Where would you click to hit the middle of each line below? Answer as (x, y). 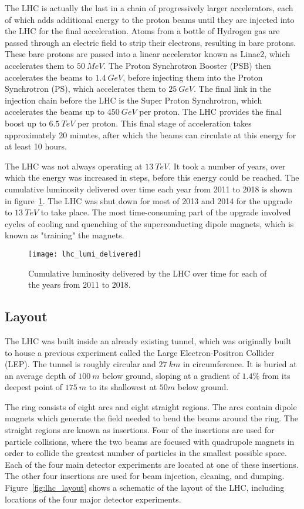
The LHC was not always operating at (74, 166)
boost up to (26, 123)
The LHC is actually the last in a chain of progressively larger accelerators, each (149, 8)
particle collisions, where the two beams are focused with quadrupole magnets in (150, 441)
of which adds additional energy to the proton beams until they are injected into (150, 19)
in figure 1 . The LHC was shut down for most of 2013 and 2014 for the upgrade (148, 200)
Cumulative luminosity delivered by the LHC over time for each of (148, 273)
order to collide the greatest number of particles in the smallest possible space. (146, 453)
